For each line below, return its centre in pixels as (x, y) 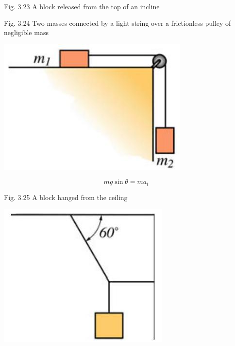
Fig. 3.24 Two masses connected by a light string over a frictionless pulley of (117, 23)
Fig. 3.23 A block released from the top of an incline (82, 6)
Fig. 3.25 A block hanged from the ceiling (66, 197)
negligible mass (26, 32)
